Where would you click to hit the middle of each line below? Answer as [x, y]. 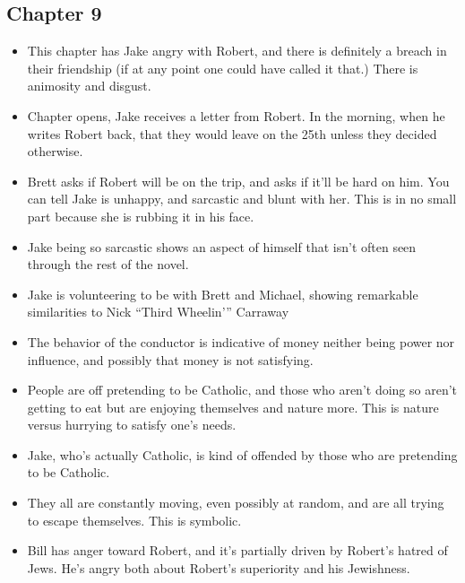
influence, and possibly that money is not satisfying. [170, 359]
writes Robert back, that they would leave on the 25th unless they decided [232, 133]
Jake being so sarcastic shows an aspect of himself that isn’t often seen [222, 246]
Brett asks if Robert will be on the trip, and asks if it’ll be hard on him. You [238, 181]
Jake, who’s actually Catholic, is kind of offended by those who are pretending [242, 454]
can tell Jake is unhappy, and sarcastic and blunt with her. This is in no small [242, 199]
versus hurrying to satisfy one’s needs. [132, 425]
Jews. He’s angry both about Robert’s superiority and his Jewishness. [219, 567]
